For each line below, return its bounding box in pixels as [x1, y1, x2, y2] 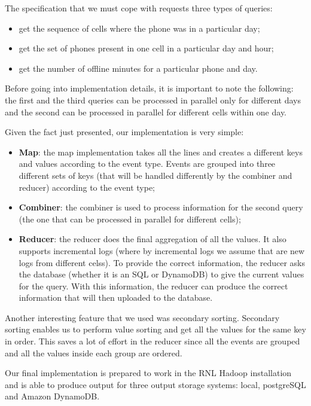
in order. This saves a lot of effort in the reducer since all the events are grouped [5, 335, 300, 347]
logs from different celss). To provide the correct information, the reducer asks [19, 256, 306, 268]
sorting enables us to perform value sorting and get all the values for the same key [5, 323, 306, 335]
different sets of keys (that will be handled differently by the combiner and [19, 169, 292, 181]
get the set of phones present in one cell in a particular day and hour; [19, 42, 274, 54]
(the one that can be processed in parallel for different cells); [19, 212, 241, 225]
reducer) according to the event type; [19, 181, 155, 193]
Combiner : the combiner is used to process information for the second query [19, 201, 303, 213]
